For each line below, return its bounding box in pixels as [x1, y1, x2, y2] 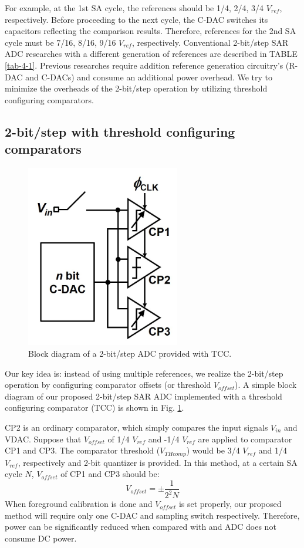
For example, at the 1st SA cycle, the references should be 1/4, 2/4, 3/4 [5, 2, 264, 13]
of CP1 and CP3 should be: [60, 468, 160, 480]
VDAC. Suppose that [5, 432, 82, 445]
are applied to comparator [198, 432, 292, 445]
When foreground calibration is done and [5, 498, 153, 510]
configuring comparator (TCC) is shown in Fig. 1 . [5, 401, 184, 414]
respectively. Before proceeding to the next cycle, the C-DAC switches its [5, 13, 268, 25]
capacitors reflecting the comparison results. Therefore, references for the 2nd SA [5, 25, 296, 37]
